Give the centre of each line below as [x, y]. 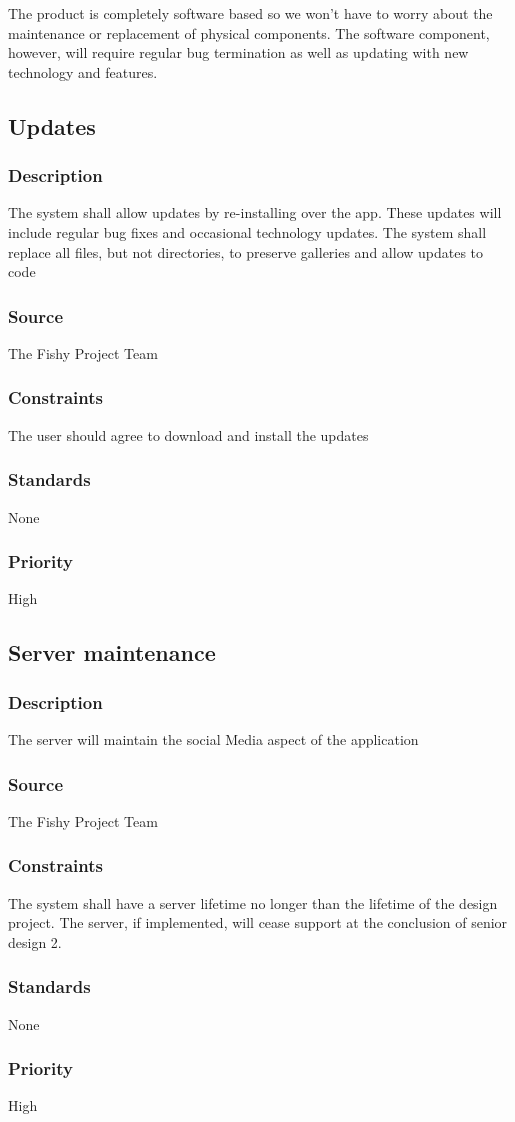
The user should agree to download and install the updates [188, 434]
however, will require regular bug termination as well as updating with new [238, 52]
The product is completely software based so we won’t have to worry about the [250, 13]
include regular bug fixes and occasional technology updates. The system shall [247, 231]
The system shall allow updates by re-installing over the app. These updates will [255, 212]
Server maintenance [112, 652]
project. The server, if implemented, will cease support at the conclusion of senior [258, 922]
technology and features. [83, 71]
